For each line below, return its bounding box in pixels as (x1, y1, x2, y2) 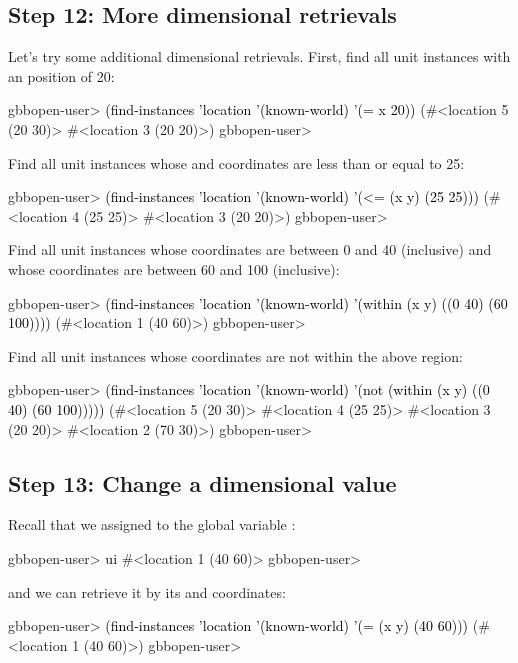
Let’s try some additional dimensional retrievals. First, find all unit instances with (8, 46, 511, 67)
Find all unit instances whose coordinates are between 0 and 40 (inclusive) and (8, 239, 492, 260)
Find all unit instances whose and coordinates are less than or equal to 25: (8, 152, 465, 173)
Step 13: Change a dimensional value (8, 467, 397, 498)
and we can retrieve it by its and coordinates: (8, 581, 286, 602)
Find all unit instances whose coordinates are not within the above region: (8, 345, 463, 366)
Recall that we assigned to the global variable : (8, 514, 296, 535)
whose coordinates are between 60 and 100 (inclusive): (8, 258, 340, 279)
